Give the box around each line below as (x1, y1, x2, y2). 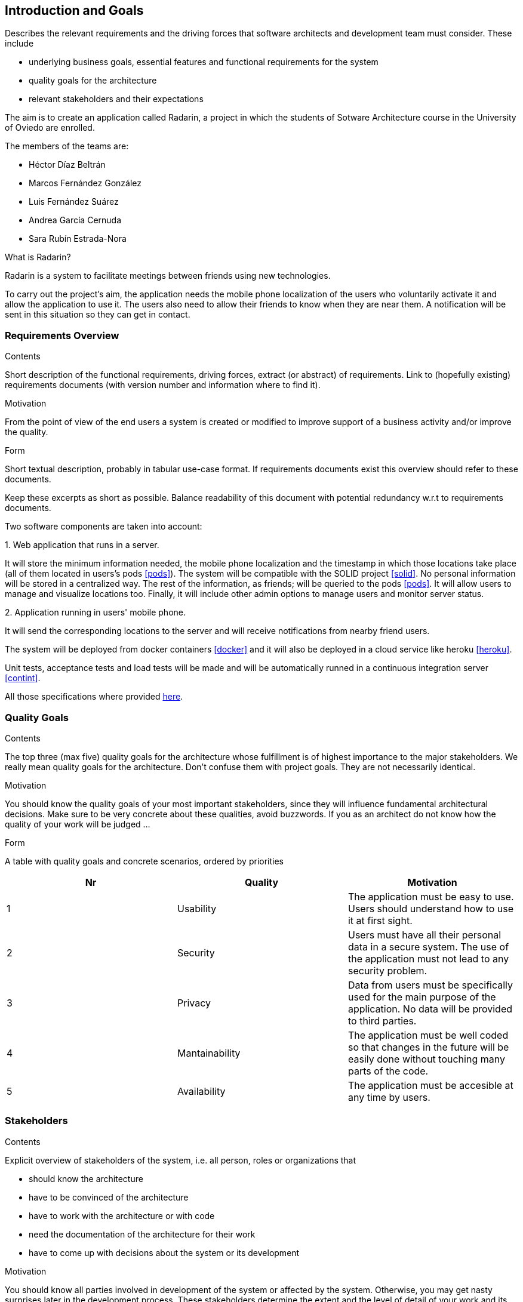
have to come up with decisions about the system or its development (29, 1247, 300, 1258)
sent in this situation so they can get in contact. (5, 309, 190, 320)
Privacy (177, 996, 211, 1009)
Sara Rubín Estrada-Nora (29, 233, 127, 244)
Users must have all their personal (347, 928, 502, 941)
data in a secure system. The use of (347, 940, 509, 953)
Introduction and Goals (5, 3, 144, 18)
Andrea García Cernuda (29, 215, 122, 226)
